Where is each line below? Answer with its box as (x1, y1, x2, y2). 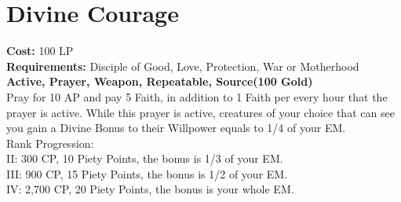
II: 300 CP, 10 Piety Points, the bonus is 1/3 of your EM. (6, 150, 283, 167)
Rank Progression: (6, 134, 94, 151)
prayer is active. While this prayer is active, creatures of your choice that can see (6, 104, 395, 120)
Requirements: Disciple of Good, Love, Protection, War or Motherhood (6, 57, 359, 74)
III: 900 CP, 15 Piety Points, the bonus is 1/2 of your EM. (6, 165, 288, 182)
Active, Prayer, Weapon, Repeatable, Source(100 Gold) (6, 73, 313, 90)
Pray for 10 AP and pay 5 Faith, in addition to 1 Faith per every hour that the (6, 88, 388, 105)
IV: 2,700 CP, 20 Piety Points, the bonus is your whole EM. (6, 181, 294, 197)
